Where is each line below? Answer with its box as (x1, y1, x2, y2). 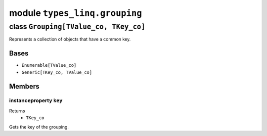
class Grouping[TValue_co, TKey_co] (9, 22, 146, 31)
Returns (9, 108, 25, 114)
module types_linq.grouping (9, 7, 142, 18)
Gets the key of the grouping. (9, 124, 69, 130)
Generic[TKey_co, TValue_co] (21, 69, 92, 75)
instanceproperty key (9, 97, 63, 104)
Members (9, 82, 40, 91)
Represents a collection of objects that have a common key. (9, 36, 131, 42)
